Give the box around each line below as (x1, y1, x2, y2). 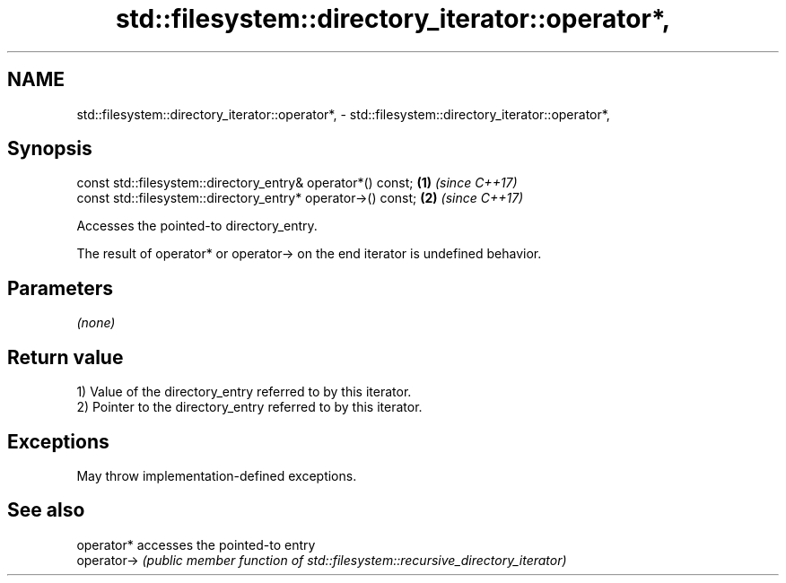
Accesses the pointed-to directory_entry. (76, 218, 318, 234)
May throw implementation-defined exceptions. (76, 467, 357, 483)
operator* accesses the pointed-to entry (76, 536, 316, 553)
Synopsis (7, 137, 92, 161)
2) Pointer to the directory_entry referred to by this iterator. (76, 399, 423, 415)
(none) (76, 315, 116, 331)
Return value (7, 345, 124, 369)
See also (7, 499, 85, 522)
